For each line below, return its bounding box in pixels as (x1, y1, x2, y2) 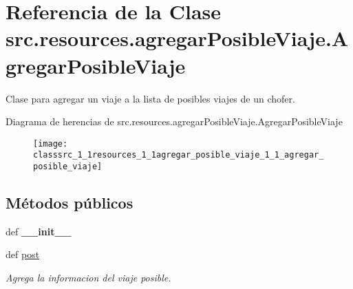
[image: (33, 138, 68, 149)
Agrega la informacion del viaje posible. (6, 270, 171, 285)
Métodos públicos (6, 192, 133, 213)
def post (6, 247, 40, 261)
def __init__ (6, 224, 72, 238)
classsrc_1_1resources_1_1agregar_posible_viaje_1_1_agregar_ (33, 150, 324, 160)
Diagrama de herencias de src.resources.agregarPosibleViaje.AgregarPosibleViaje (6, 114, 343, 129)
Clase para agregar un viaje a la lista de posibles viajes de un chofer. (6, 91, 295, 105)
